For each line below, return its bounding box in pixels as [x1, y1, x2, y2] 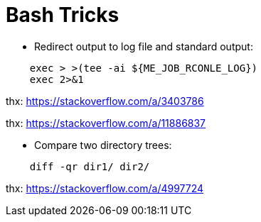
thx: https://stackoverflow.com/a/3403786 [6, 94, 204, 107]
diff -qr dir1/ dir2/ [29, 160, 150, 172]
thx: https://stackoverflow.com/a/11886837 [6, 116, 206, 129]
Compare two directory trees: [34, 138, 172, 151]
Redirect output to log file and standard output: [34, 40, 253, 52]
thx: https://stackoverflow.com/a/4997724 [6, 182, 204, 194]
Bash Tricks [6, 3, 119, 27]
